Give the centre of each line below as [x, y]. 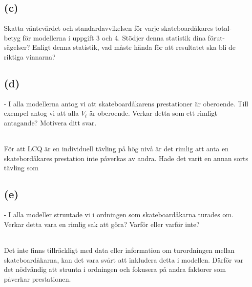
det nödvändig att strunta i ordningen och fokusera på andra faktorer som [115, 269]
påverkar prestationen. [38, 278]
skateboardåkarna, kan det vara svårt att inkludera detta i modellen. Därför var [124, 259]
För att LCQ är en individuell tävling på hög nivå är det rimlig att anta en [116, 149]
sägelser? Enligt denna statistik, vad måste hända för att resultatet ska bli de [120, 47]
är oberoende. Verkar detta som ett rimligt [153, 113]
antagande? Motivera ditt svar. [50, 122]
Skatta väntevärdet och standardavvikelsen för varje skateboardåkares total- [118, 28]
